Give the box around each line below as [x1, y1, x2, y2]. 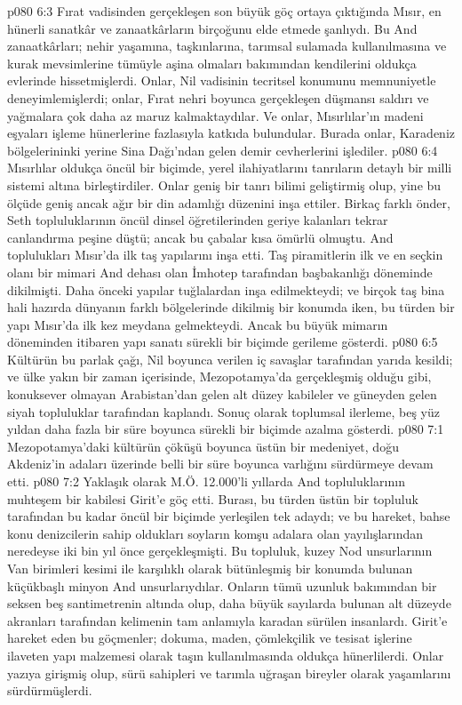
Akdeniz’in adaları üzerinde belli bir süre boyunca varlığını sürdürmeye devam [7, 454, 434, 473]
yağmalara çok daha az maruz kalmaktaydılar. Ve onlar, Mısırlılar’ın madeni [7, 106, 424, 124]
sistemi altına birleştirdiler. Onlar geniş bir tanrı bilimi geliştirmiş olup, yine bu [7, 175, 442, 194]
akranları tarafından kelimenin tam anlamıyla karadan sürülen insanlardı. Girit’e [7, 611, 448, 629]
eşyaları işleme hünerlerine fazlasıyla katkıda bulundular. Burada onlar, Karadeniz [7, 124, 455, 142]
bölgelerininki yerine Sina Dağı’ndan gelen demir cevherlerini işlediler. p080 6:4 [7, 140, 438, 159]
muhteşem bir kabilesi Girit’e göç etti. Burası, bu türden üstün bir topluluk [7, 489, 418, 508]
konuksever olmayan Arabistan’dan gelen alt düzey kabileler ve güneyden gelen [7, 385, 437, 404]
